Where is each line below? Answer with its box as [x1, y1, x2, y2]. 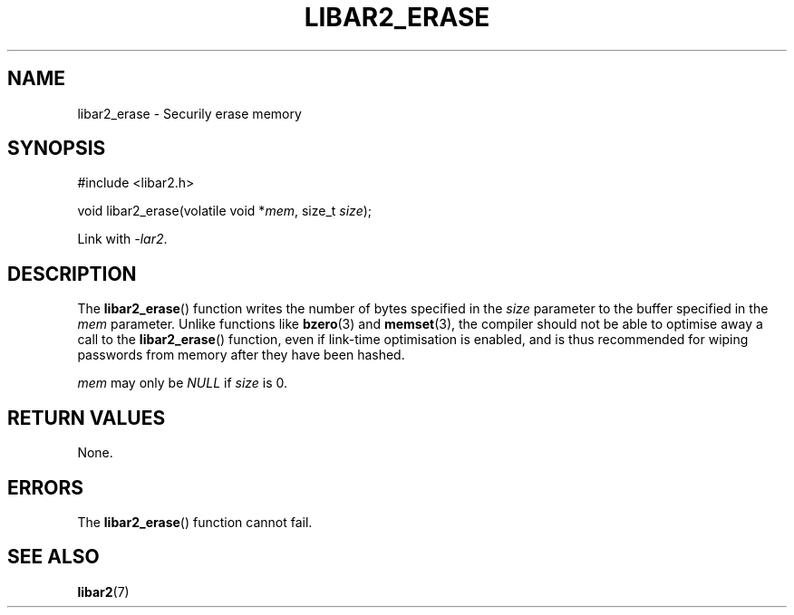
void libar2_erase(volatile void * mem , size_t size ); [77, 203, 373, 219]
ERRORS [7, 476, 84, 499]
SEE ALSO [7, 545, 100, 569]
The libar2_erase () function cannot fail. [77, 514, 313, 530]
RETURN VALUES [7, 406, 166, 429]
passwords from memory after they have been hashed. [77, 347, 405, 363]
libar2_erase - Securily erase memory [77, 105, 302, 121]
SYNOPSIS [7, 137, 106, 160]
